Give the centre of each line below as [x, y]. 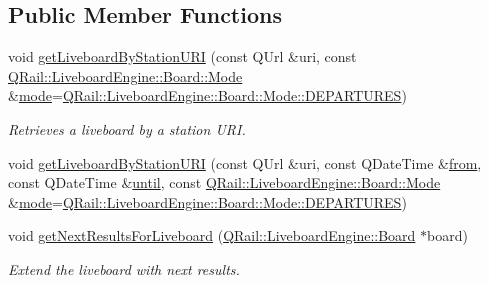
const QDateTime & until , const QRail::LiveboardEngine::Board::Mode [224, 182]
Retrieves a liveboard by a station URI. [127, 128]
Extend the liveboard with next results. [124, 268]
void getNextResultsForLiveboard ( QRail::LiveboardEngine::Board [212, 235]
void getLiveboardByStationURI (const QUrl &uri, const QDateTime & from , [245, 162]
